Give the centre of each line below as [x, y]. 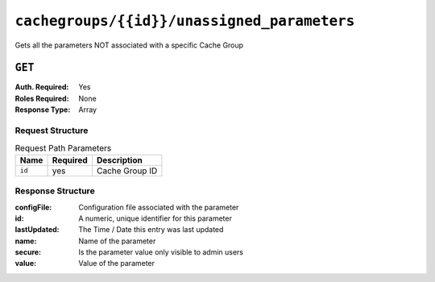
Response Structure [55, 191]
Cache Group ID [127, 171]
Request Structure [52, 131]
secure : [28, 252]
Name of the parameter [117, 241]
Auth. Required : [42, 87]
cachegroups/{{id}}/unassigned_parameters [185, 21]
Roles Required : [42, 98]
